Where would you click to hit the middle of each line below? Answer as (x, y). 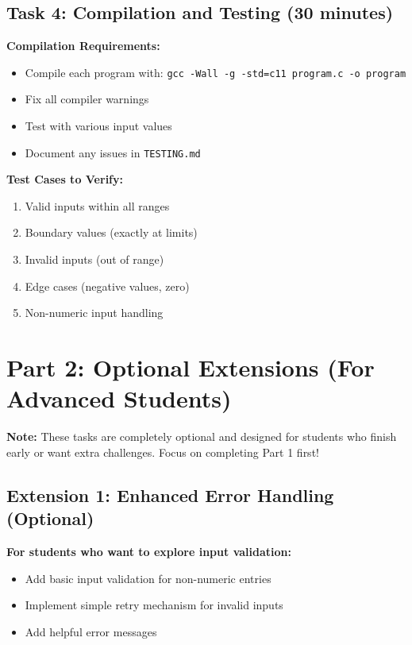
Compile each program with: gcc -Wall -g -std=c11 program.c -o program (216, 72)
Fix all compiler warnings (87, 99)
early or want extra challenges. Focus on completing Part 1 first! (163, 452)
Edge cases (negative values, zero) (107, 286)
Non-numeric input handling (94, 313)
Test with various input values (98, 126)
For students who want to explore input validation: (149, 551)
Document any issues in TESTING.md (113, 152)
